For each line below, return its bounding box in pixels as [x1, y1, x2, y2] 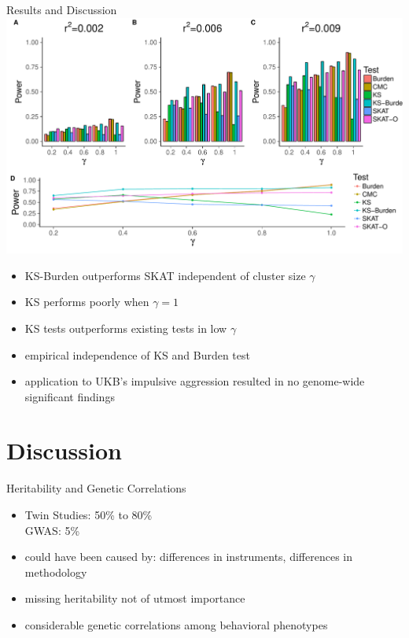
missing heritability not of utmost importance [24, 590, 245, 607]
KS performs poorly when [24, 293, 149, 310]
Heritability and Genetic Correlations [6, 480, 186, 496]
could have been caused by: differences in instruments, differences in [24, 548, 352, 565]
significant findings [24, 388, 115, 404]
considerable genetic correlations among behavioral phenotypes [24, 616, 328, 632]
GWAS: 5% [24, 522, 80, 538]
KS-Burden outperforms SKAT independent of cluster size [24, 267, 306, 283]
